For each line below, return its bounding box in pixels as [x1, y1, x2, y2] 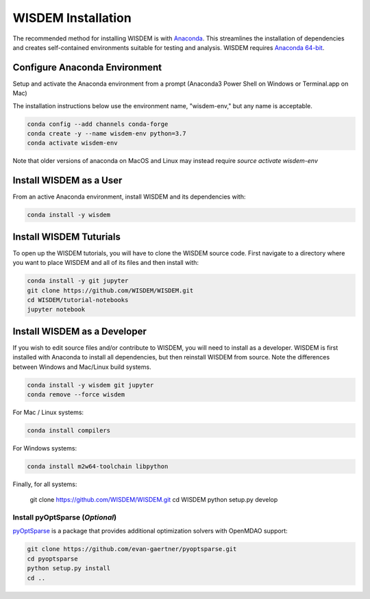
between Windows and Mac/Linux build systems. [12, 363, 151, 371]
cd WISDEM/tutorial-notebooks [27, 296, 129, 304]
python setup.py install [27, 565, 111, 572]
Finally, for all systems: [12, 480, 77, 488]
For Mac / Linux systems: [12, 408, 84, 416]
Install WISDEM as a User [12, 175, 123, 186]
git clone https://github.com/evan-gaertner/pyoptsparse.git [27, 545, 237, 553]
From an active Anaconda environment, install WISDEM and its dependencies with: [12, 192, 246, 201]
